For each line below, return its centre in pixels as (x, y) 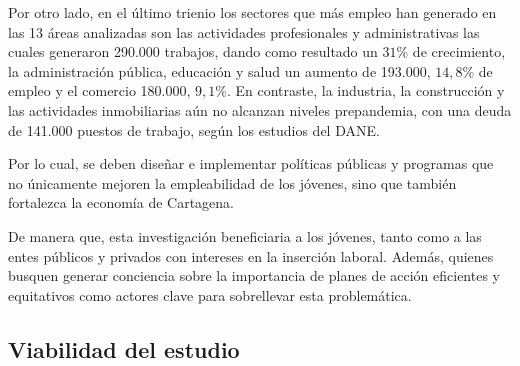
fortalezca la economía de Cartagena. (121, 202)
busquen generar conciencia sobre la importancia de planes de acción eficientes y (254, 275)
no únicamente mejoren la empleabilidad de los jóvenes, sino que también (232, 182)
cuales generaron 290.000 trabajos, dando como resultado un (193, 51)
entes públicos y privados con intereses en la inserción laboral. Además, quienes (251, 255)
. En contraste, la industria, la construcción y (365, 90)
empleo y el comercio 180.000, (99, 90)
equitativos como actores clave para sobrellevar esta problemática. (210, 294)
